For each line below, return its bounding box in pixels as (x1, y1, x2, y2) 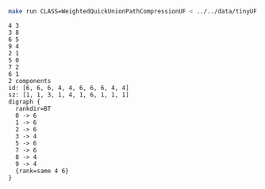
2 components (8, 77, 52, 85)
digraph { (8, 97, 41, 106)
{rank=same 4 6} (15, 167, 69, 175)
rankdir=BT (15, 104, 52, 112)
